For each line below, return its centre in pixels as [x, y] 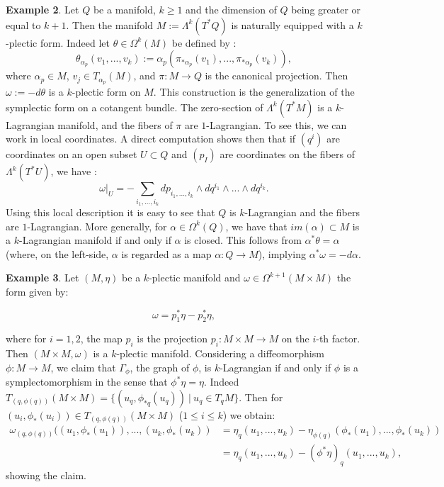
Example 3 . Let [42, 278]
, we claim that [83, 367]
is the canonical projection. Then [277, 75]
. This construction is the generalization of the [254, 92]
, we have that [256, 226]
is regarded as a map [166, 253]
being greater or [326, 9]
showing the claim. [46, 475]
